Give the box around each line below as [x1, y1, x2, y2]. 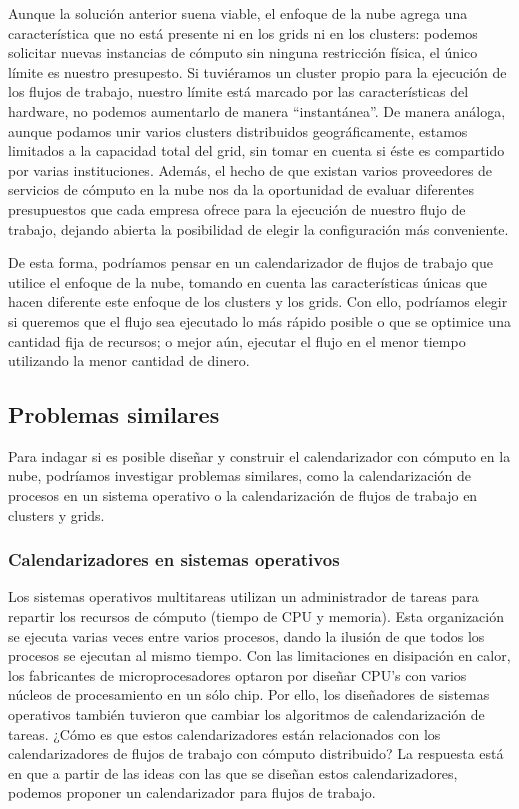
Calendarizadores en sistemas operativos [8, 547, 340, 572]
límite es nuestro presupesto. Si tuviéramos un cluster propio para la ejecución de [8, 61, 507, 82]
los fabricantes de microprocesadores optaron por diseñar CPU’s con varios [8, 664, 467, 685]
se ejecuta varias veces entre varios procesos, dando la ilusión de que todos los [8, 625, 485, 646]
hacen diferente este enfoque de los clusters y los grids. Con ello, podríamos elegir [8, 291, 508, 312]
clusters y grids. [8, 504, 105, 525]
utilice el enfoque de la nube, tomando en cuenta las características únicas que [8, 271, 488, 292]
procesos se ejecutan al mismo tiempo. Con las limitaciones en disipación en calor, [8, 645, 511, 666]
